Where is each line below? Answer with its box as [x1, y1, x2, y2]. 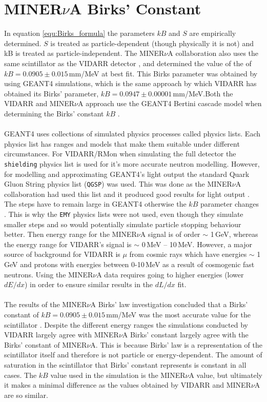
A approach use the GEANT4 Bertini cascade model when [78, 98, 262, 109]
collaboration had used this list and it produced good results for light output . [4, 188, 250, 199]
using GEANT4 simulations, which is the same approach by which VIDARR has [4, 78, 257, 89]
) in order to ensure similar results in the [24, 279, 153, 290]
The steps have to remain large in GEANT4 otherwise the [4, 198, 187, 209]
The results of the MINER [4, 299, 87, 310]
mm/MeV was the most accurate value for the [106, 309, 251, 319]
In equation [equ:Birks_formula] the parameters [4, 28, 155, 38]
